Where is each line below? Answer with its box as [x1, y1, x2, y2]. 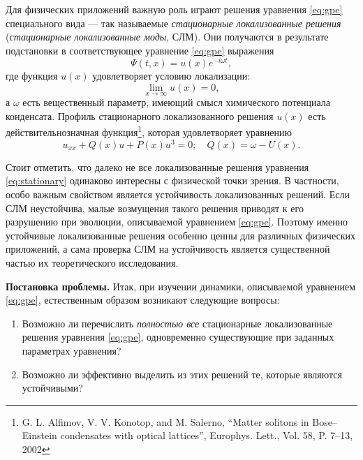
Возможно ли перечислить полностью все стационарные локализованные [22, 316, 333, 330]
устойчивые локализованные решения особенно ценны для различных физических [6, 228, 355, 242]
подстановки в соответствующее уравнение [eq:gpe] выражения [6, 43, 274, 57]
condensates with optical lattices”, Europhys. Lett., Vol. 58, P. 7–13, [60, 428, 353, 443]
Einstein [22, 428, 57, 443]
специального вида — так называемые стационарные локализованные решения [6, 15, 341, 30]
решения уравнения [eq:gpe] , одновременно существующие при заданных [22, 329, 334, 344]
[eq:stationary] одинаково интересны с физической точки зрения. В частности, [6, 173, 339, 188]
